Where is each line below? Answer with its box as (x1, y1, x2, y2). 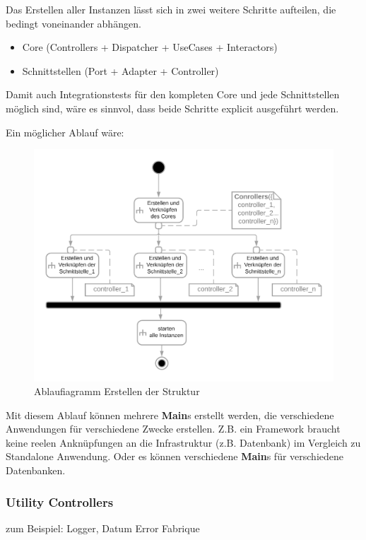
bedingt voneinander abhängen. (6, 16, 141, 30)
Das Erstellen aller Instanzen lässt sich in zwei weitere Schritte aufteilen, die (6, 2, 336, 16)
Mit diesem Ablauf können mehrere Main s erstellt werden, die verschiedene (6, 407, 334, 422)
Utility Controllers (6, 493, 114, 510)
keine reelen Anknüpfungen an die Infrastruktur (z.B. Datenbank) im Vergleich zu (6, 435, 361, 450)
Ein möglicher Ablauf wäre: (6, 124, 124, 139)
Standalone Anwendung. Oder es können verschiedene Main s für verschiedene (6, 449, 344, 464)
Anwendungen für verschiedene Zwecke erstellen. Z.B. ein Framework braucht (6, 421, 341, 436)
